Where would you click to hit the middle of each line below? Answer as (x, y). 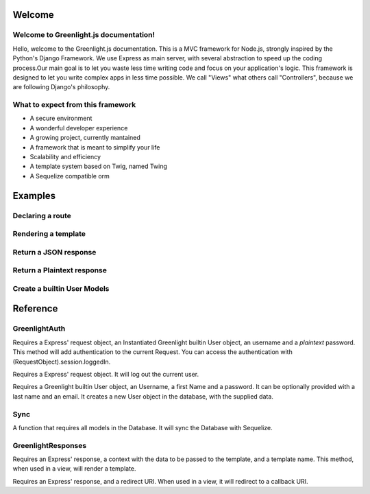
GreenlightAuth (39, 329)
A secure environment (61, 118)
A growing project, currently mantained (85, 138)
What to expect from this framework (74, 105)
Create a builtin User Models (61, 288)
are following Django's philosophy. (61, 87)
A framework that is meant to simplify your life (95, 147)
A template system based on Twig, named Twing (99, 166)
